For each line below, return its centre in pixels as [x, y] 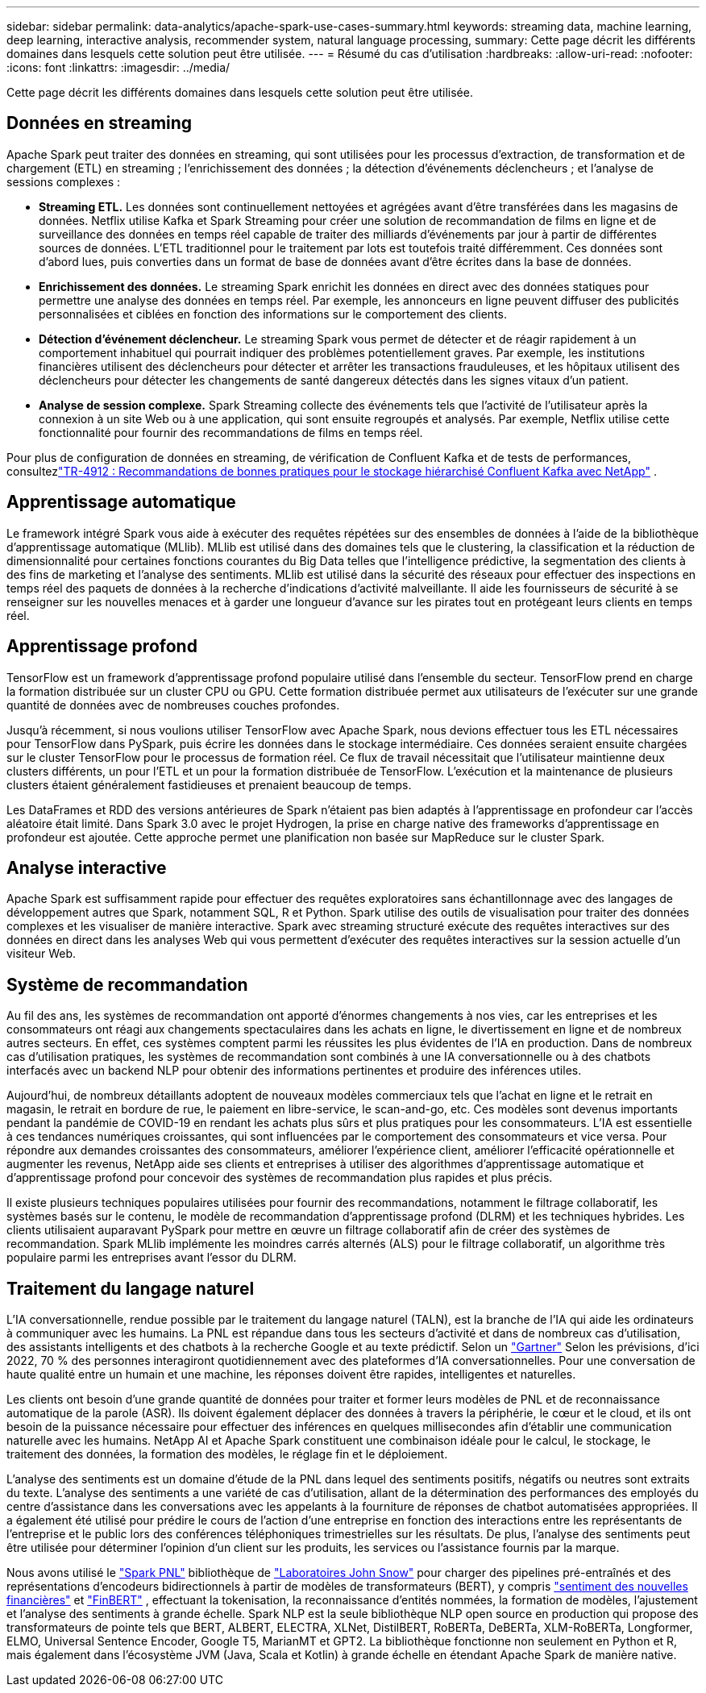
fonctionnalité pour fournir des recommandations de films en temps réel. [231, 432]
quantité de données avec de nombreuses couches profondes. [173, 705]
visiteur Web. [41, 954]
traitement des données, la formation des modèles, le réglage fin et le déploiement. [227, 1454]
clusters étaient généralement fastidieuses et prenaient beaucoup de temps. [209, 784]
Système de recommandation [127, 984]
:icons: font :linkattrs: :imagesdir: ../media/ [118, 67]
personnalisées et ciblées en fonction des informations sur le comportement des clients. [273, 314]
